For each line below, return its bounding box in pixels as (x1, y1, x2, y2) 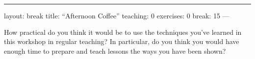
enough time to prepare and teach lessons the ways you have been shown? (4, 45, 226, 56)
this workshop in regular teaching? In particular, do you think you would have (4, 36, 239, 46)
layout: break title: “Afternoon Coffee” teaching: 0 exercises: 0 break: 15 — (4, 11, 229, 20)
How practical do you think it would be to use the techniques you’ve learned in (4, 27, 242, 37)
